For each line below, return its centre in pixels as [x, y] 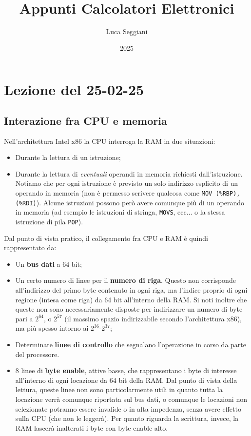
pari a [24, 318]
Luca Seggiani [127, 31]
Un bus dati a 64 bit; [48, 264]
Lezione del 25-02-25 [74, 89]
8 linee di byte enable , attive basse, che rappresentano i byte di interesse [126, 370]
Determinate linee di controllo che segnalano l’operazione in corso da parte [131, 345]
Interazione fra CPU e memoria [86, 120]
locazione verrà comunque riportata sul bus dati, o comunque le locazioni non [131, 399]
